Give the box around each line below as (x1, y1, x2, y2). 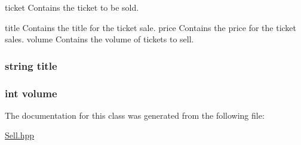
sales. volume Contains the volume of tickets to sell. (5, 33, 194, 45)
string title (5, 58, 57, 73)
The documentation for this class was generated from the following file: (5, 109, 265, 121)
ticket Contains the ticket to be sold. (5, 1, 139, 13)
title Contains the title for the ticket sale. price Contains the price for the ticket (5, 21, 297, 33)
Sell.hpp (5, 129, 35, 141)
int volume (5, 85, 57, 100)
